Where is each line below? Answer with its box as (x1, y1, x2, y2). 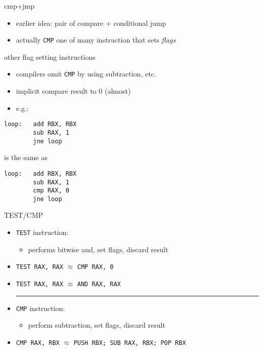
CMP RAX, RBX (16, 339, 60, 346)
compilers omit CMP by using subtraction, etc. (16, 68, 156, 79)
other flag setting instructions (4, 51, 96, 62)
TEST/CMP (4, 210, 43, 220)
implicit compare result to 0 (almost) (16, 86, 131, 96)
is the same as (4, 152, 48, 163)
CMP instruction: (16, 302, 65, 313)
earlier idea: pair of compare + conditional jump (16, 17, 166, 28)
